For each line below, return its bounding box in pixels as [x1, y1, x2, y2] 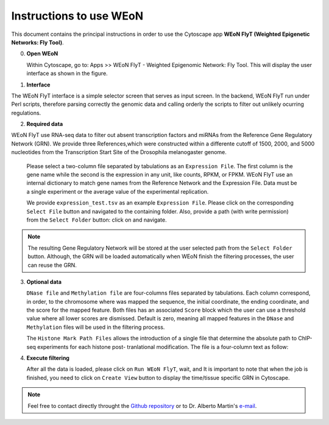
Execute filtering [26, 354, 70, 362]
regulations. [11, 109, 41, 116]
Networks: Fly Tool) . [11, 38, 64, 46]
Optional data [26, 278, 62, 286]
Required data [26, 121, 63, 128]
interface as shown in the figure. [26, 70, 108, 77]
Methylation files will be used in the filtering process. [26, 323, 165, 331]
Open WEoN [26, 50, 58, 57]
